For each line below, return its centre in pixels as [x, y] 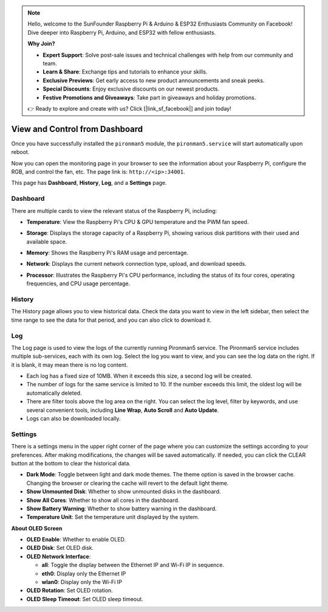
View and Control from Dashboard [77, 129]
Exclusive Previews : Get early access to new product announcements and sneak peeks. [154, 80]
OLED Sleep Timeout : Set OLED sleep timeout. [85, 599]
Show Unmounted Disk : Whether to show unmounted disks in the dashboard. [124, 492]
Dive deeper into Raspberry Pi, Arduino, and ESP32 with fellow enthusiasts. [122, 32]
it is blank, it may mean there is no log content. [70, 364]
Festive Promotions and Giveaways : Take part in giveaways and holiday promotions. [149, 97]
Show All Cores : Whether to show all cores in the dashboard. [103, 500]
